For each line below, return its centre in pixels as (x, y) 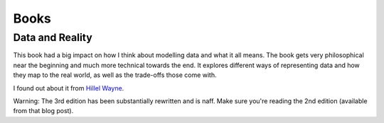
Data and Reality (53, 37)
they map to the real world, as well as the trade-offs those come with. (115, 75)
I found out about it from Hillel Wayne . (69, 88)
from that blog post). (43, 111)
